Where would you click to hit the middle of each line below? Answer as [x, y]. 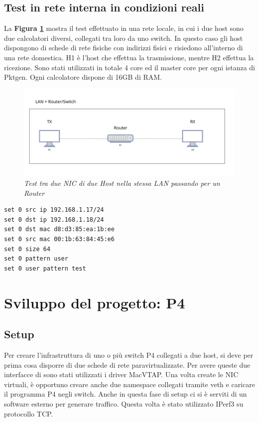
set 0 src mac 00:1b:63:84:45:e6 [59, 239]
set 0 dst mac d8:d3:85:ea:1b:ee [59, 229]
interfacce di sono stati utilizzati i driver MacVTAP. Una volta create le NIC [121, 374]
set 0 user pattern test [45, 268]
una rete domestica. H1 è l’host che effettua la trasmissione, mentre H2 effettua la [129, 57]
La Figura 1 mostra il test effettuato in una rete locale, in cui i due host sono [124, 28]
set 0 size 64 [27, 249]
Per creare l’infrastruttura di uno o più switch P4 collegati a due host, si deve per [129, 355]
